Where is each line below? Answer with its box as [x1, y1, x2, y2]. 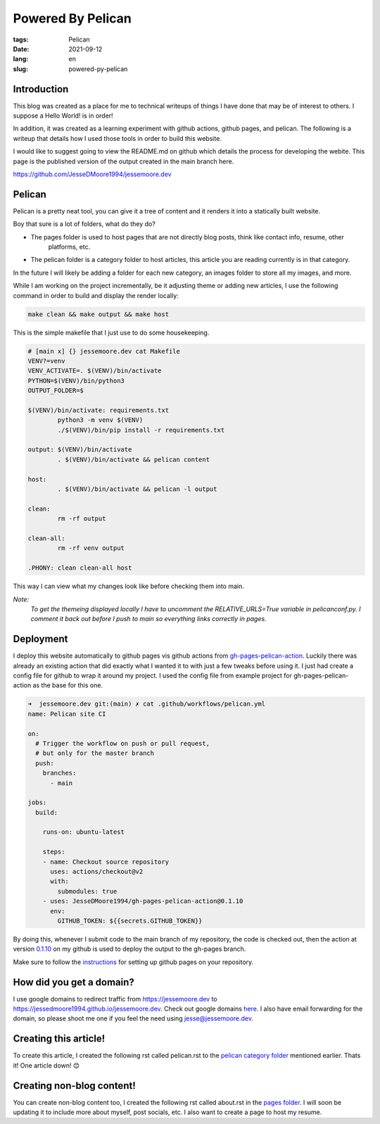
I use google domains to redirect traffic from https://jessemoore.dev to [13, 994, 217, 1003]
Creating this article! [13, 1032, 106, 1045]
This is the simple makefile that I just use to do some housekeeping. [13, 328, 210, 337]
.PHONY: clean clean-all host [27, 564, 132, 572]
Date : [13, 44, 30, 53]
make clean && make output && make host [27, 310, 169, 318]
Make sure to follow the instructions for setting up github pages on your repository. [13, 958, 254, 966]
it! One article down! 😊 [13, 1061, 80, 1070]
